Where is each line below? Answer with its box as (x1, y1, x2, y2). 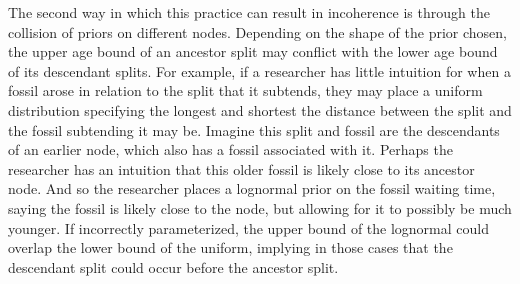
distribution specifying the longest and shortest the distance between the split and (8, 99, 512, 120)
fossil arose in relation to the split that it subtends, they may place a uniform (8, 80, 483, 101)
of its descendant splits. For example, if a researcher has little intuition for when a (8, 60, 511, 81)
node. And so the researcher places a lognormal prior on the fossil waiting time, (8, 178, 496, 199)
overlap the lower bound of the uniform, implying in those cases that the (8, 237, 453, 258)
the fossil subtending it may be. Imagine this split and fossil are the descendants (8, 119, 500, 140)
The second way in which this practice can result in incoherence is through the (8, 2, 490, 22)
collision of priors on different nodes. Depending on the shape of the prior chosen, (8, 21, 507, 42)
